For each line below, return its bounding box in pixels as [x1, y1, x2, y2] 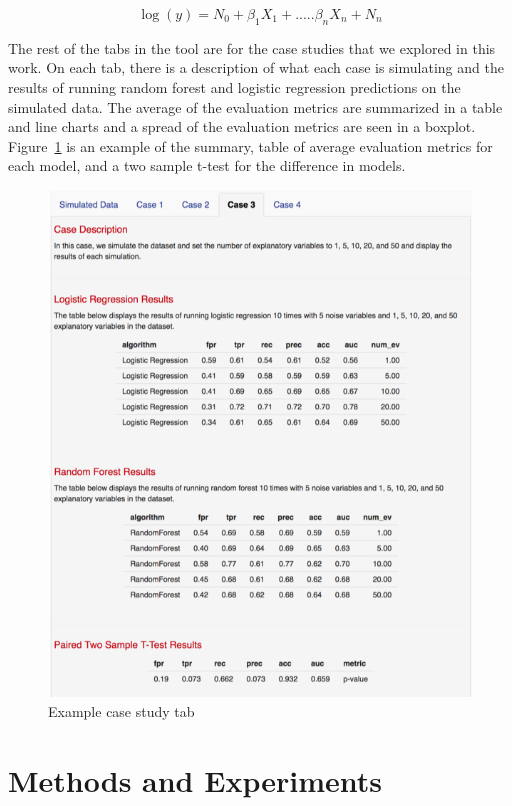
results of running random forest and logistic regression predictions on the [8, 76, 461, 97]
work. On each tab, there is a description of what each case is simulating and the [8, 57, 504, 78]
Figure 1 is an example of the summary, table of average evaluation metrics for [8, 135, 493, 156]
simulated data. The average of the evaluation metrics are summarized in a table [8, 96, 503, 117]
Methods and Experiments [8, 759, 382, 800]
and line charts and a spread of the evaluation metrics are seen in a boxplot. [8, 116, 476, 137]
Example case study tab [48, 700, 195, 721]
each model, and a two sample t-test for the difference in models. [8, 155, 406, 176]
